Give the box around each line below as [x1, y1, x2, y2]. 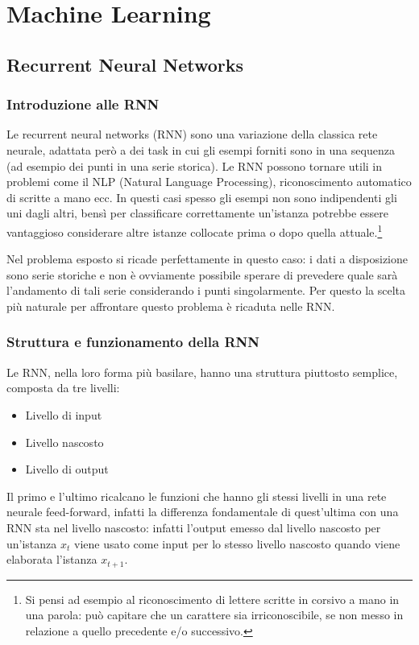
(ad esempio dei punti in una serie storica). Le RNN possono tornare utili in [6, 157, 383, 174]
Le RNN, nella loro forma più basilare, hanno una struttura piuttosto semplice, [6, 363, 398, 380]
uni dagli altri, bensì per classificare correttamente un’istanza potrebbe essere [6, 205, 389, 221]
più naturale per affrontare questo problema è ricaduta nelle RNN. [6, 297, 335, 314]
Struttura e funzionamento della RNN [6, 332, 260, 352]
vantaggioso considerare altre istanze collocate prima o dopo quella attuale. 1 [6, 221, 383, 240]
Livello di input [25, 406, 102, 423]
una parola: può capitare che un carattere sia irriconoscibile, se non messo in [25, 606, 404, 623]
